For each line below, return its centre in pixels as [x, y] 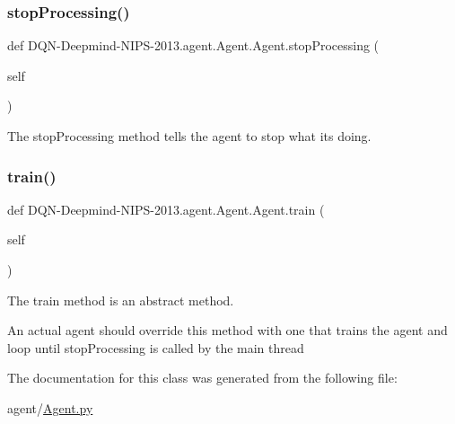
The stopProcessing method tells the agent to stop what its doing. [189, 136]
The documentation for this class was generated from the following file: [202, 378]
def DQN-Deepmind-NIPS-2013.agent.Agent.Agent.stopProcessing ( [193, 45]
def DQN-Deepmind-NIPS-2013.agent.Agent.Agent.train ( [166, 209]
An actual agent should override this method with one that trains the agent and [227, 330]
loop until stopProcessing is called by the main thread [156, 347]
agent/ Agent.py [50, 407]
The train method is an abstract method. [121, 300]
